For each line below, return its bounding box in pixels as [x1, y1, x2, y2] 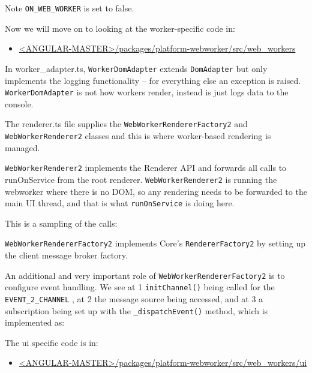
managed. [5, 141, 40, 154]
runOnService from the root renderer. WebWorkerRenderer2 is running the [5, 173, 277, 185]
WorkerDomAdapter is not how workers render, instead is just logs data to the [5, 86, 289, 98]
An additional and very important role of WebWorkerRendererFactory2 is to [5, 269, 285, 281]
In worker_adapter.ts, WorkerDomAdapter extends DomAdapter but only [5, 62, 268, 74]
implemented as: [5, 316, 65, 329]
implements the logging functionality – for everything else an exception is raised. [5, 74, 301, 86]
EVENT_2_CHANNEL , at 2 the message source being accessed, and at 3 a [5, 292, 263, 305]
